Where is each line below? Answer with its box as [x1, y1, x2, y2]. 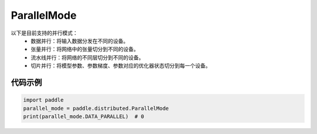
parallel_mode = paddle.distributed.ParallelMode [23, 105, 169, 112]
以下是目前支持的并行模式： [11, 29, 78, 36]
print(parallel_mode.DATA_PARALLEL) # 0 [23, 113, 144, 120]
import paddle [23, 97, 64, 103]
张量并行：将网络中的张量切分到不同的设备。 [31, 46, 139, 53]
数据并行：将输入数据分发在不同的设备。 [31, 37, 129, 44]
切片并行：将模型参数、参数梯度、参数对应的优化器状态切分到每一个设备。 [31, 62, 211, 69]
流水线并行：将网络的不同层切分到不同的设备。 [31, 53, 144, 61]
